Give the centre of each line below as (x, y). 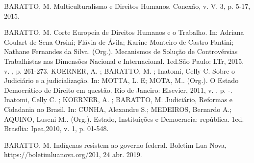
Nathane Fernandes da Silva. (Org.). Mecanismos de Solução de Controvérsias (121, 51)
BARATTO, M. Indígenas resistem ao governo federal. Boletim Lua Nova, (115, 145)
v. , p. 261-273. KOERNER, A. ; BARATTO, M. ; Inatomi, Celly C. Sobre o (120, 70)
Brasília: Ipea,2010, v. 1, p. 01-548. (56, 128)
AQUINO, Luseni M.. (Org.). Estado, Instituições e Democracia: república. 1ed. (124, 119)
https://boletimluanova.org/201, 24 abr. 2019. (73, 154)
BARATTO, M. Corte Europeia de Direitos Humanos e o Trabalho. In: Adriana (124, 32)
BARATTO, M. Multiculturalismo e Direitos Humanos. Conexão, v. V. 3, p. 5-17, (127, 6)
